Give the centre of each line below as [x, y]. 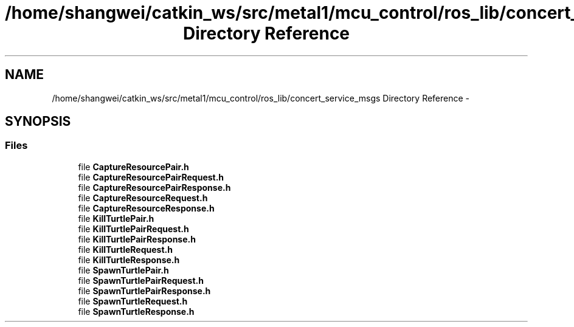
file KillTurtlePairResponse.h [137, 239]
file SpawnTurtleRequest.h [133, 301]
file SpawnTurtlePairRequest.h [141, 280]
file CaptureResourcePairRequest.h [151, 177]
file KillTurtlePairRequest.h [133, 229]
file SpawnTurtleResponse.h [136, 311]
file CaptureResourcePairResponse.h [154, 187]
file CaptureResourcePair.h [133, 167]
